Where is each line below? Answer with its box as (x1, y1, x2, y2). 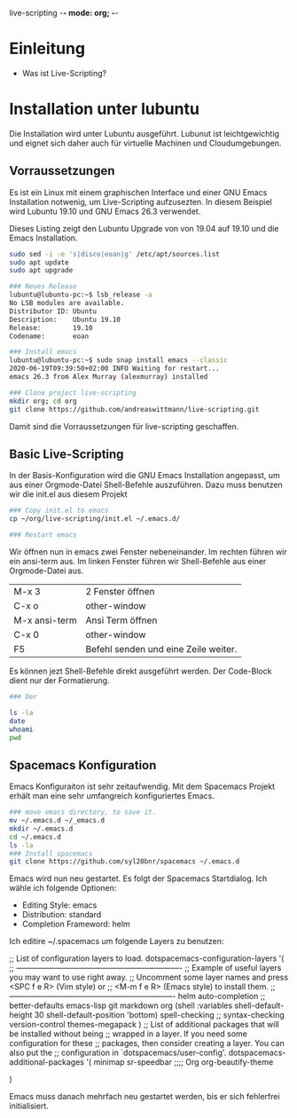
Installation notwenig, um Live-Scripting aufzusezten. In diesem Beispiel (9, 196, 273, 207)
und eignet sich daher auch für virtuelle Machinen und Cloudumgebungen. (9, 138, 282, 148)
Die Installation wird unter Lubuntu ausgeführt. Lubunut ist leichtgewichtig (9, 128, 279, 138)
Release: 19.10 (9, 323, 93, 332)
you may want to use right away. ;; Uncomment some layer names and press (9, 972, 289, 983)
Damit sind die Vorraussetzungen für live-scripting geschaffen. (9, 421, 239, 431)
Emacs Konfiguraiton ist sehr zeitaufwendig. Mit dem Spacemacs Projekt (9, 781, 275, 792)
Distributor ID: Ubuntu (9, 306, 98, 316)
